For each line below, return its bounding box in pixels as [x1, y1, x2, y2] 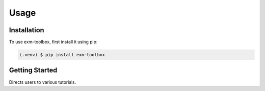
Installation [9, 26, 44, 34]
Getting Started [9, 66, 57, 74]
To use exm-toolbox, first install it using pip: [9, 39, 98, 45]
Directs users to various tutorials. [9, 79, 76, 85]
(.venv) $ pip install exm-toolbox [19, 52, 105, 58]
